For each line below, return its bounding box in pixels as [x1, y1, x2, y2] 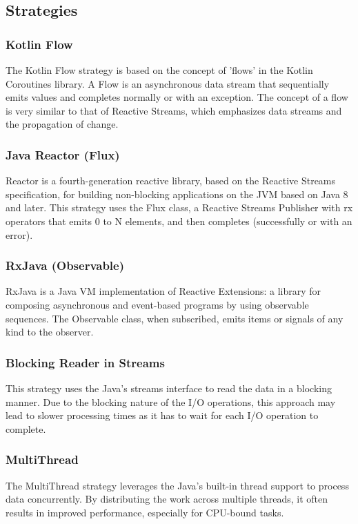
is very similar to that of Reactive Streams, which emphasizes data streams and [6, 103, 342, 117]
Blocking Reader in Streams [6, 353, 165, 371]
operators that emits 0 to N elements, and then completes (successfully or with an [6, 213, 352, 228]
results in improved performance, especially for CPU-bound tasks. [6, 505, 284, 519]
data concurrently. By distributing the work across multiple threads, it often [6, 492, 328, 506]
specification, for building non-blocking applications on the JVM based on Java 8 [6, 186, 348, 201]
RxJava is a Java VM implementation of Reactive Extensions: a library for [6, 284, 321, 298]
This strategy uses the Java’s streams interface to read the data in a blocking [6, 380, 332, 395]
